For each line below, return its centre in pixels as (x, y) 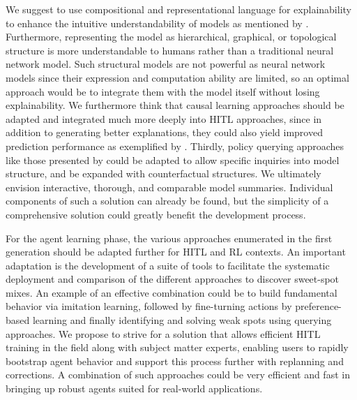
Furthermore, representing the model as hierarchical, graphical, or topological (171, 37)
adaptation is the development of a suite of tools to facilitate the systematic (168, 265)
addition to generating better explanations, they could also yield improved (164, 132)
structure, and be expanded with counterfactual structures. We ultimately (164, 173)
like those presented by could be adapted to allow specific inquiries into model (173, 160)
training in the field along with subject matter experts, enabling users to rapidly (177, 347)
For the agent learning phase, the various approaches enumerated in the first (169, 238)
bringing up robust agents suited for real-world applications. (134, 388)
